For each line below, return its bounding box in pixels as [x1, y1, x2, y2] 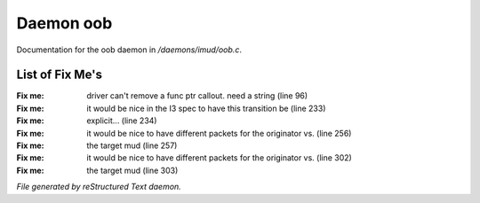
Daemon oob [16, 13, 113, 33]
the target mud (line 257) [86, 140, 178, 151]
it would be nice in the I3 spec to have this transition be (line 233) [86, 103, 326, 113]
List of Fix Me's [16, 67, 102, 82]
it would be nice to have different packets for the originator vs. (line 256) [86, 128, 352, 138]
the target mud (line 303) [86, 165, 179, 176]
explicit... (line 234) [86, 115, 157, 126]
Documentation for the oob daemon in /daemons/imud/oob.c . [16, 44, 242, 55]
